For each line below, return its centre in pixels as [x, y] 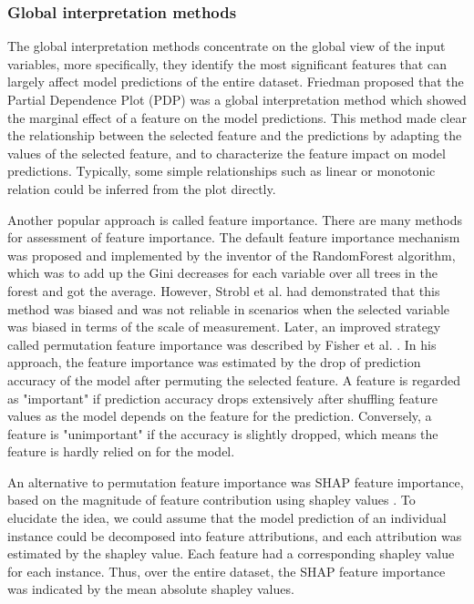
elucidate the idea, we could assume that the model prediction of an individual [227, 518]
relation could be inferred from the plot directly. [142, 188]
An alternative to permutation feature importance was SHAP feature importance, [236, 481]
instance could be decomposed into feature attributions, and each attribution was [235, 535]
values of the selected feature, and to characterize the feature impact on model [227, 153]
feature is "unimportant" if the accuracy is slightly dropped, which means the [223, 433]
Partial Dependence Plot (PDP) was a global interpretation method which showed [237, 99]
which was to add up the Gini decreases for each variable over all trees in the [222, 273]
